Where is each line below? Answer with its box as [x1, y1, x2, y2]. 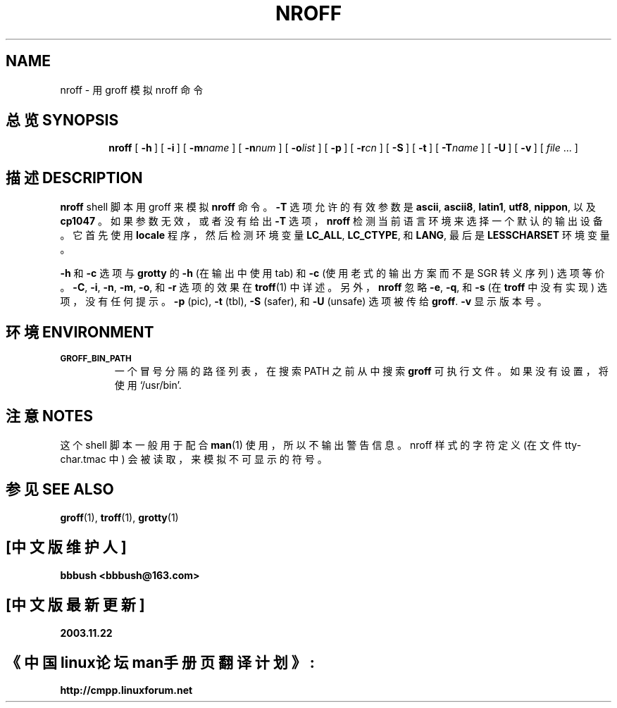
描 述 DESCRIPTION [6, 168, 143, 187]
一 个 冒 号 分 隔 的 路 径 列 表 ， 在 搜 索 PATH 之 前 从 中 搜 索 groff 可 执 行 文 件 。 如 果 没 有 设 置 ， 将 [114, 365, 609, 378]
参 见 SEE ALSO [6, 480, 114, 499]
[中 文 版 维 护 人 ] [6, 538, 127, 557]
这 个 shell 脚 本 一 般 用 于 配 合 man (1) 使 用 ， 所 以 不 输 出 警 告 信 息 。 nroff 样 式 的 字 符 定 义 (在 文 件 [60, 438, 562, 451]
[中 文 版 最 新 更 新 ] [6, 596, 145, 614]
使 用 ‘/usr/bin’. [114, 379, 182, 392]
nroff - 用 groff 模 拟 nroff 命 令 [60, 83, 204, 96]
